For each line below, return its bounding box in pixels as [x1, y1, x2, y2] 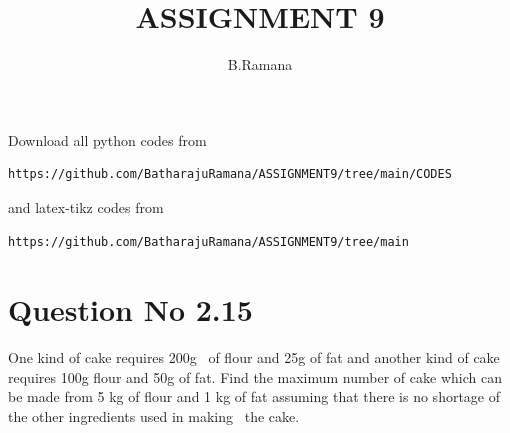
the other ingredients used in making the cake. [8, 406, 300, 426]
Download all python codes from [8, 129, 207, 150]
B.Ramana [227, 54, 293, 75]
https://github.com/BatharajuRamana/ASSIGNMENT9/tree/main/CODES [8, 167, 452, 182]
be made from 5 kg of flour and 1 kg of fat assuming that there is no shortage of [8, 386, 501, 407]
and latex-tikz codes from [8, 196, 164, 217]
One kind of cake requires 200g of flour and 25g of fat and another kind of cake [8, 347, 500, 368]
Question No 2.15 [8, 289, 253, 330]
